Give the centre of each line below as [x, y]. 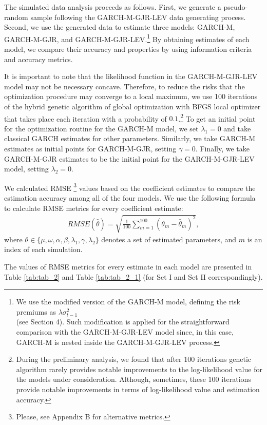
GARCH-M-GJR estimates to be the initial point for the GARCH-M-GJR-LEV [129, 158]
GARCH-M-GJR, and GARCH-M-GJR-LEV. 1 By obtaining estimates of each [127, 38]
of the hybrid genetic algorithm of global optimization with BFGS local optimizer [132, 106]
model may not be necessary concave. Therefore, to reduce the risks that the [125, 86]
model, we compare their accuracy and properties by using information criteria [128, 49]
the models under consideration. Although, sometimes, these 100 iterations [133, 379]
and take [237, 128]
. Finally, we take [223, 149]
